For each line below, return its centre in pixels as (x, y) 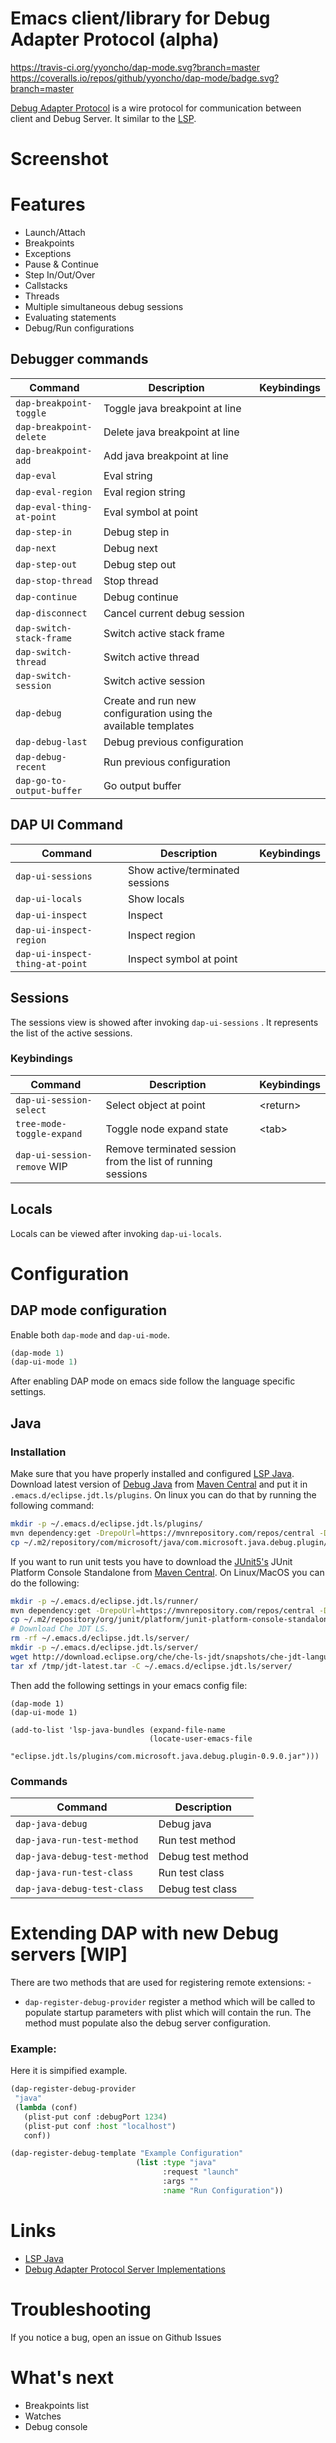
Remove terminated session (171, 1149)
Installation (38, 1452)
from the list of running (159, 1161)
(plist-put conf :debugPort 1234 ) (95, 2117)
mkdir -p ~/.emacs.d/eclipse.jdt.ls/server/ (104, 1648)
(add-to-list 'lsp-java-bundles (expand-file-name (118, 1730)
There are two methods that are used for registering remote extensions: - (161, 1982)
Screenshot (59, 159)
